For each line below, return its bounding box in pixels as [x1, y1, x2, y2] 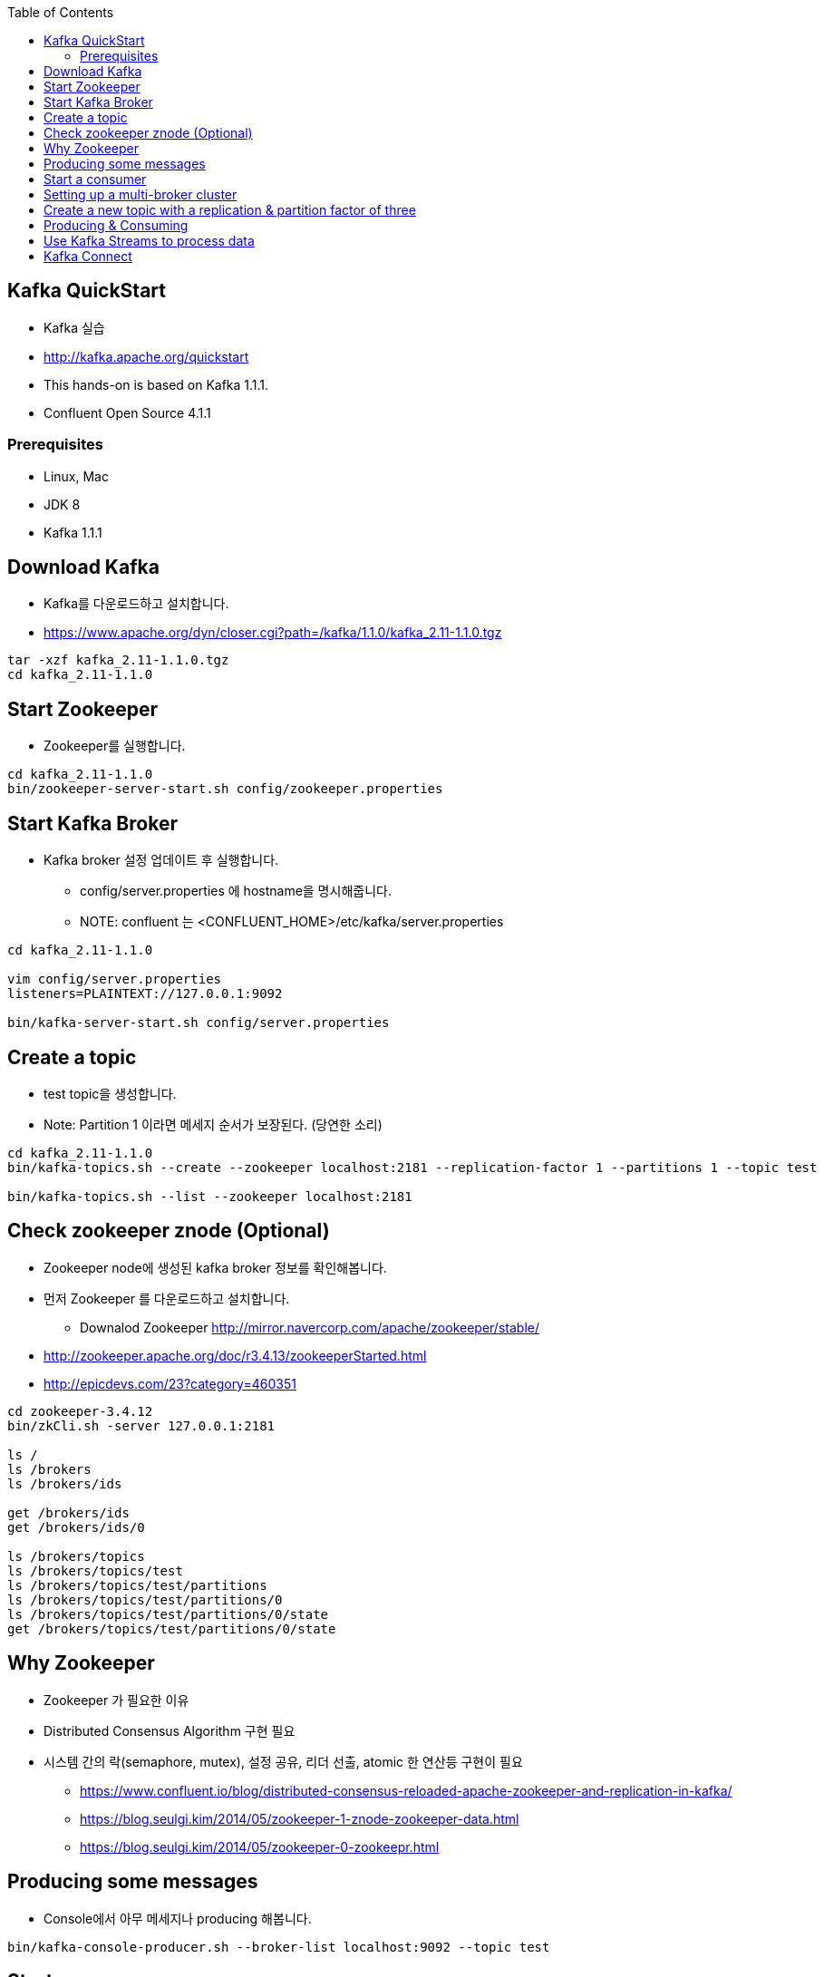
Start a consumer [44, 171, 147, 187]
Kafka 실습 [44, 319, 105, 335]
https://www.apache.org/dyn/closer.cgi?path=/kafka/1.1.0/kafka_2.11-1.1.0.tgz [44, 625, 502, 641]
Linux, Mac [44, 468, 109, 484]
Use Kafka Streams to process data [44, 233, 255, 248]
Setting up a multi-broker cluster [44, 187, 238, 202]
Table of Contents [7, 5, 114, 20]
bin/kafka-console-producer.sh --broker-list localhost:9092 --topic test [7, 1939, 550, 1954]
